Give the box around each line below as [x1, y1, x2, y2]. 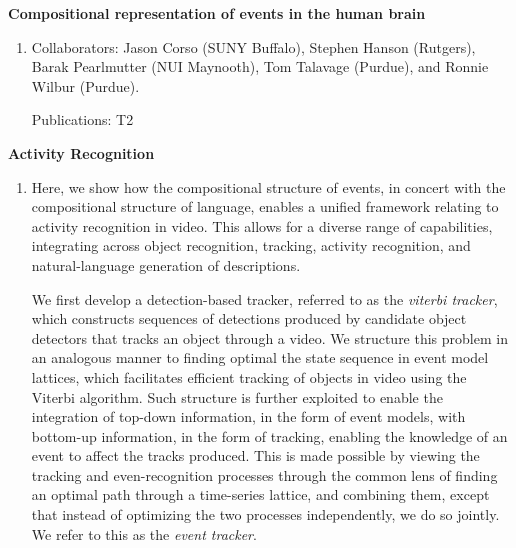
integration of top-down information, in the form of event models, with [31, 406, 466, 427]
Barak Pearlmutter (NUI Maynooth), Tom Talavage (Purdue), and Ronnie [31, 56, 489, 77]
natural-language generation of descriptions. [31, 254, 301, 275]
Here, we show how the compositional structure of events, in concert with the [31, 176, 506, 197]
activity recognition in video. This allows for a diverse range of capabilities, [31, 215, 493, 236]
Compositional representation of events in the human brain [8, 3, 426, 23]
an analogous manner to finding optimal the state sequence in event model [31, 347, 489, 368]
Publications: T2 [31, 109, 134, 130]
